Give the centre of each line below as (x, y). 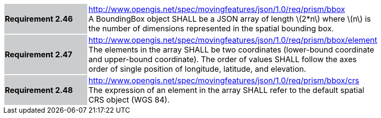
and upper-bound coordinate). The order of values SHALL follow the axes (222, 59)
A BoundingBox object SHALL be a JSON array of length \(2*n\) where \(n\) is (230, 19)
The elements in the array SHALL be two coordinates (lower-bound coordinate (231, 50)
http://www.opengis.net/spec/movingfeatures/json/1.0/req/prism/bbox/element (233, 40)
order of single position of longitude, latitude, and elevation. (197, 69)
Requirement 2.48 (39, 90)
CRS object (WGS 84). (129, 100)
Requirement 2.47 (39, 54)
